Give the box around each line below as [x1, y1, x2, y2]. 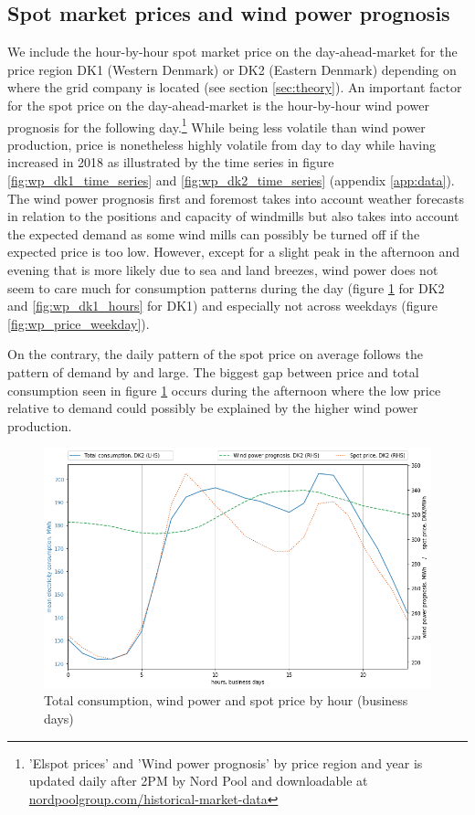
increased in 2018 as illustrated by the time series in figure [7, 153, 334, 172]
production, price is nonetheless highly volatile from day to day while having [7, 134, 436, 153]
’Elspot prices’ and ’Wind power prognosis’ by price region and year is [28, 753, 423, 772]
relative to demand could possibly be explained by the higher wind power [7, 398, 418, 418]
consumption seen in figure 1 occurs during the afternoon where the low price [7, 380, 441, 399]
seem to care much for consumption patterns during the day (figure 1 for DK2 [7, 278, 445, 297]
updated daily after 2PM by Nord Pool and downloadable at [28, 771, 368, 790]
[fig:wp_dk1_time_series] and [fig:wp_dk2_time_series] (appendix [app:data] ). [7, 171, 455, 190]
